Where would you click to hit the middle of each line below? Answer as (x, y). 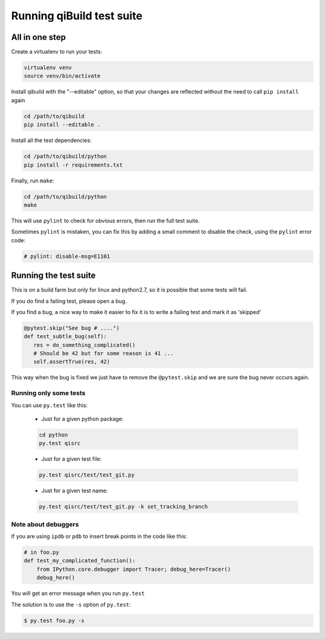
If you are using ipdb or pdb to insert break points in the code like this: (99, 536)
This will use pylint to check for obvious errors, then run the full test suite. (106, 220)
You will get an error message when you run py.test (78, 593)
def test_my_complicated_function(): (80, 561)
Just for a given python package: (82, 419)
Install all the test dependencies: (51, 140)
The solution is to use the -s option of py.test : (71, 605)
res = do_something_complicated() (85, 345)
